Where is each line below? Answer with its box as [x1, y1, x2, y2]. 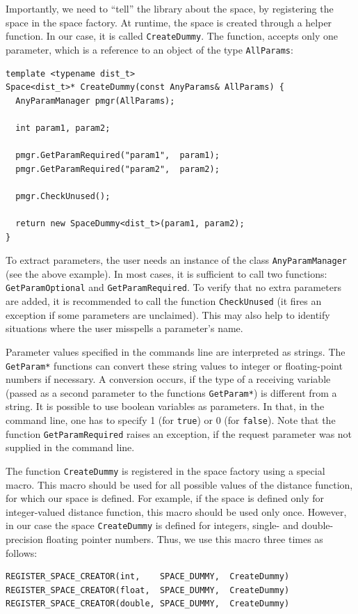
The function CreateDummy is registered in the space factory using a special [6, 463, 325, 478]
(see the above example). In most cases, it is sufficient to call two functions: [6, 266, 327, 281]
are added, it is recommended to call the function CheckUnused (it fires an [6, 294, 322, 308]
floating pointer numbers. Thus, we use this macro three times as [46, 532, 323, 546]
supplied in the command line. [6, 440, 135, 455]
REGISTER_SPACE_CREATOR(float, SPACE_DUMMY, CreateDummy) [6, 585, 290, 595]
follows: [6, 545, 38, 560]
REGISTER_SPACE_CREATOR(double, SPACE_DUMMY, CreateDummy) [6, 599, 290, 609]
